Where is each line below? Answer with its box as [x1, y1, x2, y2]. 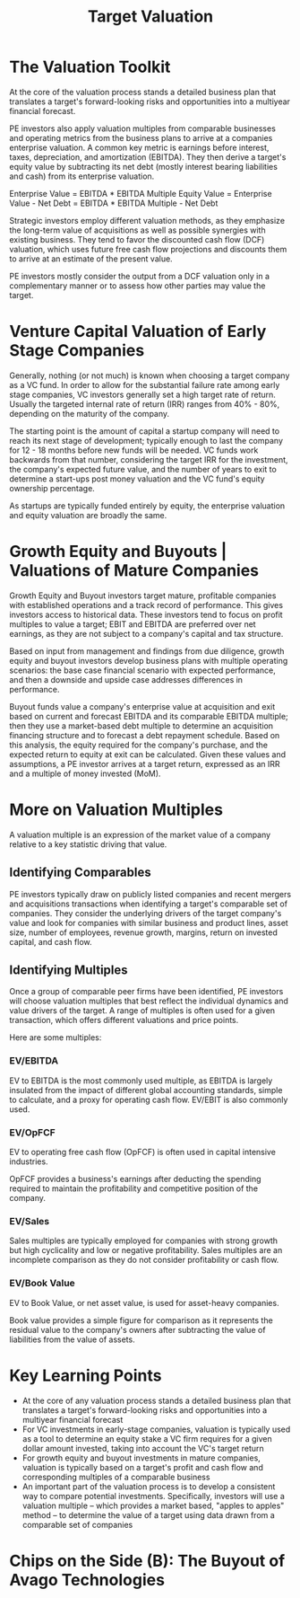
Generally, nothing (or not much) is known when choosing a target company [9, 370, 290, 381]
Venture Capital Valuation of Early [9, 322, 267, 342]
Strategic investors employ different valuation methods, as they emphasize [9, 215, 285, 225]
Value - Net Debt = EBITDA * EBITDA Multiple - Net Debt [9, 198, 219, 208]
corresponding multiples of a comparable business [21, 1471, 210, 1482]
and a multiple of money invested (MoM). [9, 768, 161, 779]
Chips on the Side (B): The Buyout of [9, 1550, 286, 1571]
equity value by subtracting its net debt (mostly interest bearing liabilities [9, 161, 278, 172]
